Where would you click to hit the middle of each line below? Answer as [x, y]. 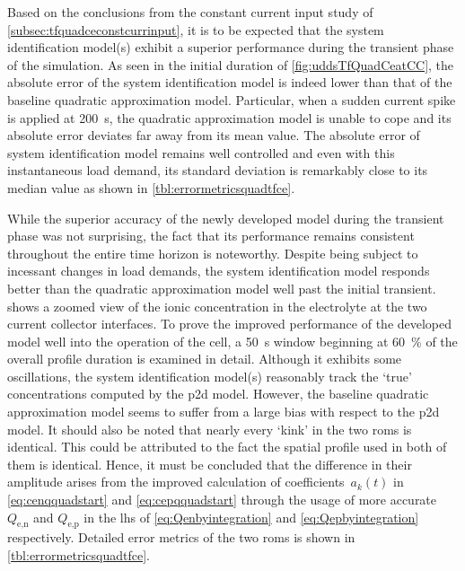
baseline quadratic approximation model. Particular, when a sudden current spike [232, 99]
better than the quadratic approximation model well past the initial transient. [222, 288]
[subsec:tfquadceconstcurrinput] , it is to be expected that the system [196, 29]
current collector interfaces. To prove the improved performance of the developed [230, 324]
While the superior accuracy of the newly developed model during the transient [226, 218]
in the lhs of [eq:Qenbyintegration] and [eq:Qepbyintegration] [251, 517]
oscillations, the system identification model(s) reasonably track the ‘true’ [210, 376]
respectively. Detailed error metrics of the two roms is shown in [181, 537]
